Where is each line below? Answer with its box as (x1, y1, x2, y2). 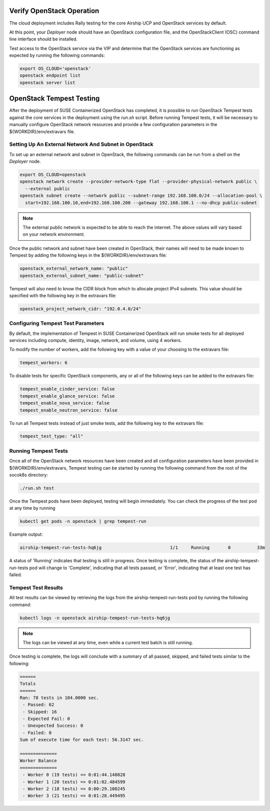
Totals (19, 681, 36, 687)
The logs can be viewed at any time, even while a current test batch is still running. (22, 639, 193, 645)
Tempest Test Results (9, 584, 63, 591)
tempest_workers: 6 (19, 360, 67, 365)
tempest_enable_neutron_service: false (19, 407, 117, 413)
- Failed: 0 (22, 730, 52, 735)
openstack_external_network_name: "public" (19, 266, 128, 271)
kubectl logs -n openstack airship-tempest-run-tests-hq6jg (19, 615, 170, 621)
